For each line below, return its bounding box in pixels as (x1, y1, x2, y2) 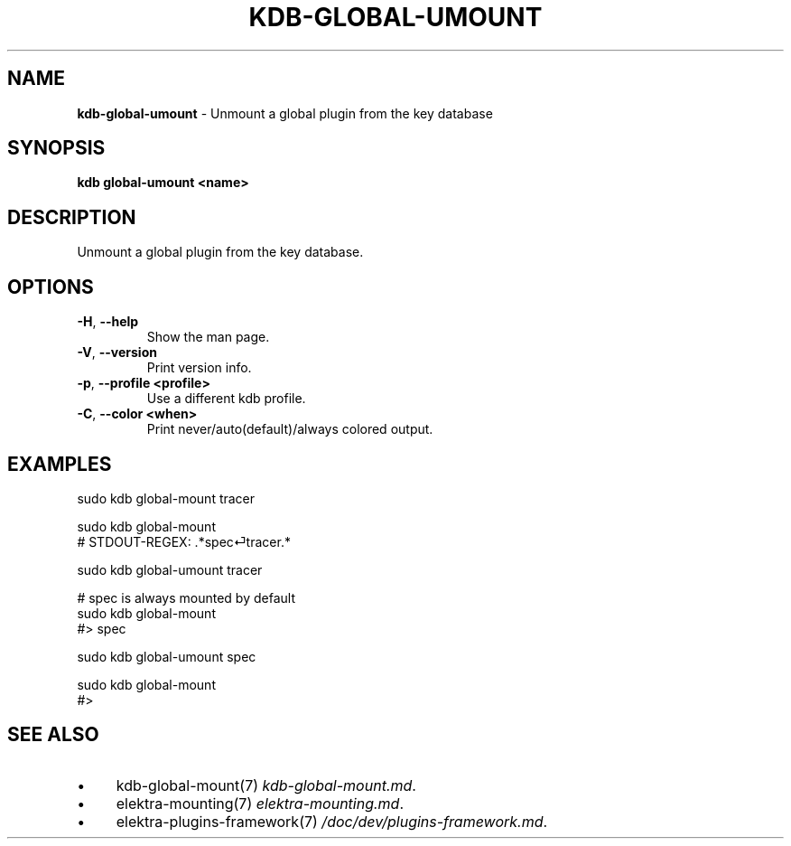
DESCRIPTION (7, 205, 136, 229)
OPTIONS (7, 275, 94, 298)
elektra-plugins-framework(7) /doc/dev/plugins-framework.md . (116, 812, 548, 831)
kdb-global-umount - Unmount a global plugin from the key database (77, 105, 493, 121)
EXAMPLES (7, 452, 112, 475)
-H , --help (77, 314, 139, 330)
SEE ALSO (7, 723, 99, 747)
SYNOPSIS (7, 136, 106, 160)
